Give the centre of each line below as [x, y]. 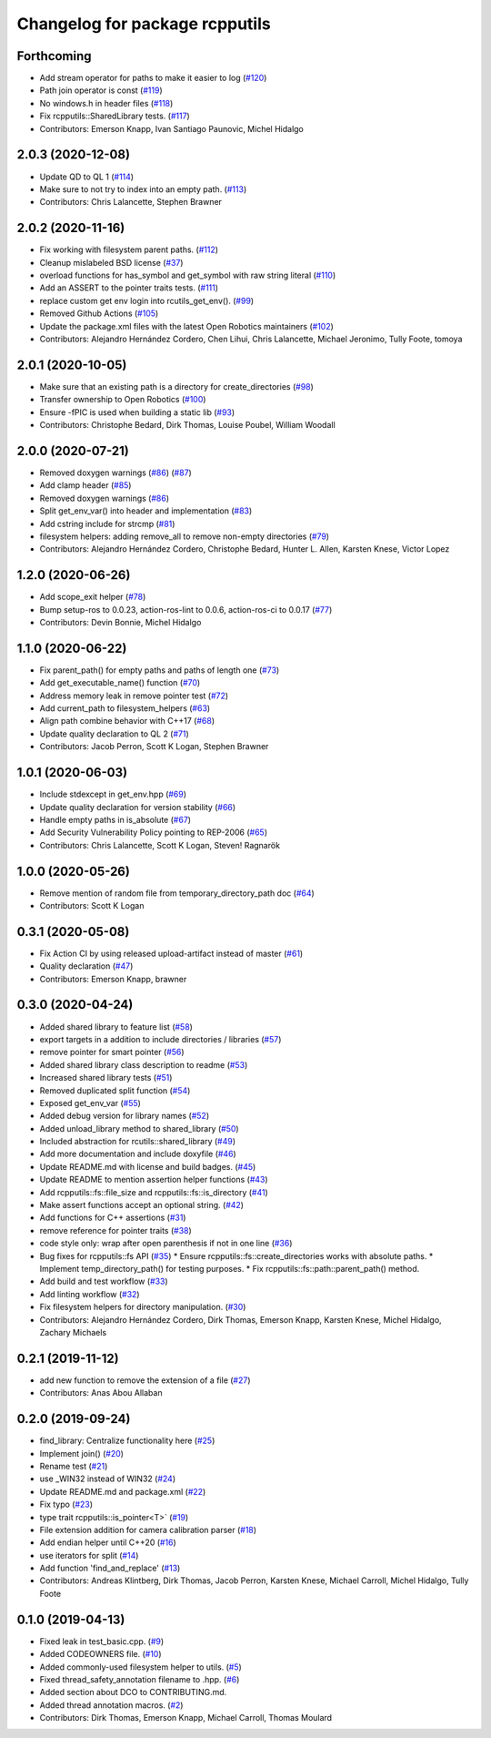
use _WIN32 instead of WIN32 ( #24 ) [108, 1479]
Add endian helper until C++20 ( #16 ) [108, 1542]
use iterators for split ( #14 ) [89, 1555]
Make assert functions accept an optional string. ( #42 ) [142, 1205]
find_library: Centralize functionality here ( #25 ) [127, 1441]
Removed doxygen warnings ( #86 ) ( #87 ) [116, 473]
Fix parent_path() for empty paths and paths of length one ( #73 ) [160, 670]
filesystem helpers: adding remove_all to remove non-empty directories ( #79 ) [185, 536]
